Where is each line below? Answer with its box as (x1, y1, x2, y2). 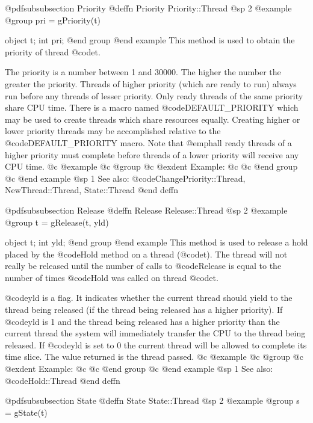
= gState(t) (5, 406, 48, 418)
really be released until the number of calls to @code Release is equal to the (5, 259, 282, 272)
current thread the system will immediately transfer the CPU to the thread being (5, 327, 306, 339)
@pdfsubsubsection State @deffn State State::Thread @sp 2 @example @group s (5, 394, 300, 407)
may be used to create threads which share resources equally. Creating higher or (5, 113, 300, 125)
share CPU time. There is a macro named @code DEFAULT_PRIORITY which (5, 101, 299, 114)
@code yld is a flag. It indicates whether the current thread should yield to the (5, 291, 293, 304)
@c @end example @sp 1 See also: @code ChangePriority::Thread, (5, 171, 246, 184)
